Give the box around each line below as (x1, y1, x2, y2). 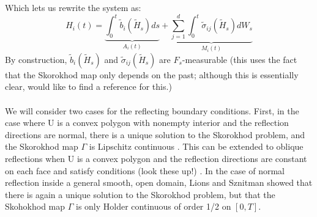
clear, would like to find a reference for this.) (5, 80, 172, 93)
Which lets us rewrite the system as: (5, 1, 141, 13)
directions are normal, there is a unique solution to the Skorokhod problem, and (5, 128, 305, 141)
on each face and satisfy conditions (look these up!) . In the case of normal (5, 164, 285, 177)
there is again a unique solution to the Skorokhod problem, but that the (5, 188, 275, 200)
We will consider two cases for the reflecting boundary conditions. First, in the (5, 104, 299, 117)
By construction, (5, 53, 67, 65)
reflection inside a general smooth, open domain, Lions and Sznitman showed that (5, 176, 313, 189)
